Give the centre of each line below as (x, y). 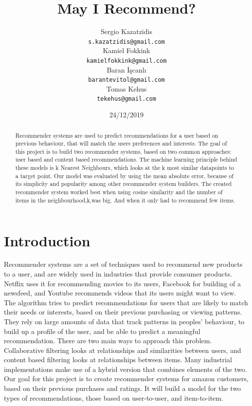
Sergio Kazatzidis (126, 31)
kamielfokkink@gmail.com (126, 61)
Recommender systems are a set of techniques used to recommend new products (123, 264)
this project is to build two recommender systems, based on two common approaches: (123, 151)
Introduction (47, 241)
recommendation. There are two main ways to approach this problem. (108, 341)
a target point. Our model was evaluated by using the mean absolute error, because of (124, 175)
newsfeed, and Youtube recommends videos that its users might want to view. (120, 293)
